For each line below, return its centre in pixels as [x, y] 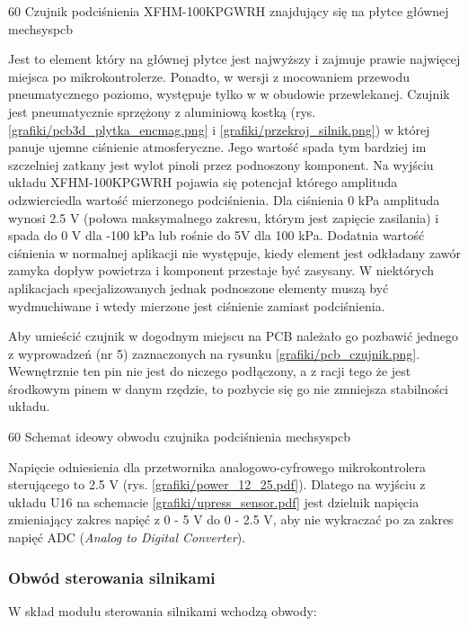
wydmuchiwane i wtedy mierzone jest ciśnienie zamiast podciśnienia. [197, 305]
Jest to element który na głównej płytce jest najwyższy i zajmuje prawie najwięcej [234, 59]
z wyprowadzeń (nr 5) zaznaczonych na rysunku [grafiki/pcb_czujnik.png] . [214, 353]
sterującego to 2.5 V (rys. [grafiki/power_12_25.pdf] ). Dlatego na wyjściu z [217, 484]
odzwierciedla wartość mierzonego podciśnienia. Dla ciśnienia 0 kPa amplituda [224, 199]
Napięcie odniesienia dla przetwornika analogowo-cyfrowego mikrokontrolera [217, 466]
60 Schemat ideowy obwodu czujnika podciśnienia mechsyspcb [179, 437]
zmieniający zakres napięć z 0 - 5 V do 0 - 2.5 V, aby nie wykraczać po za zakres [231, 519]
